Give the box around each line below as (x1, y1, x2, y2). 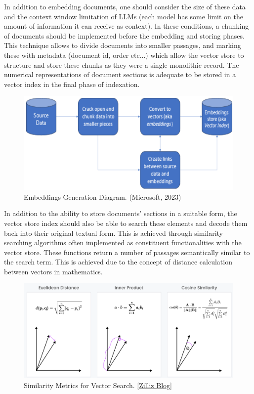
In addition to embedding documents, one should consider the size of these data (4, 1, 246, 11)
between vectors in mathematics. (4, 266, 103, 276)
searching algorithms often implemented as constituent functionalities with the (4, 237, 242, 248)
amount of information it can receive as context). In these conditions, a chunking (4, 21, 249, 31)
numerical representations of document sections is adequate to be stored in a (4, 69, 236, 80)
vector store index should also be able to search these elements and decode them (4, 218, 248, 228)
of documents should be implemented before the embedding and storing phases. (4, 30, 245, 41)
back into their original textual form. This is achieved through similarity (4, 227, 223, 238)
